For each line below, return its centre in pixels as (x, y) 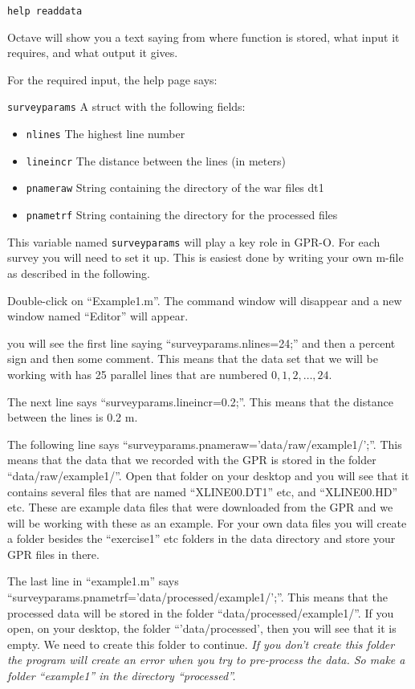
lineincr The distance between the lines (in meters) (156, 160)
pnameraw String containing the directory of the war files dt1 (175, 188)
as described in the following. (79, 273)
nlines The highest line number (106, 134)
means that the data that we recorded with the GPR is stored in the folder (192, 460)
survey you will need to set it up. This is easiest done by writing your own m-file (205, 257)
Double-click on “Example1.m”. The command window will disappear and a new (205, 300)
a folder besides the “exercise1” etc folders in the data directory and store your (201, 538)
